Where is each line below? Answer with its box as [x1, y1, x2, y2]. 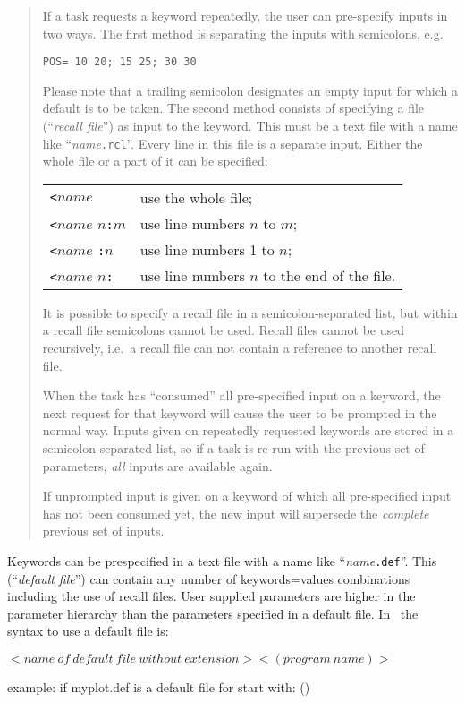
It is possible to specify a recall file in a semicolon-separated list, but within [42, 303, 458, 321]
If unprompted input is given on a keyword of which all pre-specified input [42, 486, 452, 505]
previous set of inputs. [42, 521, 165, 540]
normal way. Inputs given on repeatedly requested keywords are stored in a [42, 421, 454, 440]
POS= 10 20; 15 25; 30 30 [42, 56, 197, 69]
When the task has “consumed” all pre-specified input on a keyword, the [42, 386, 441, 405]
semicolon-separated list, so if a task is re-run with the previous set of [42, 439, 425, 458]
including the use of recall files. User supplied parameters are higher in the [7, 587, 416, 605]
